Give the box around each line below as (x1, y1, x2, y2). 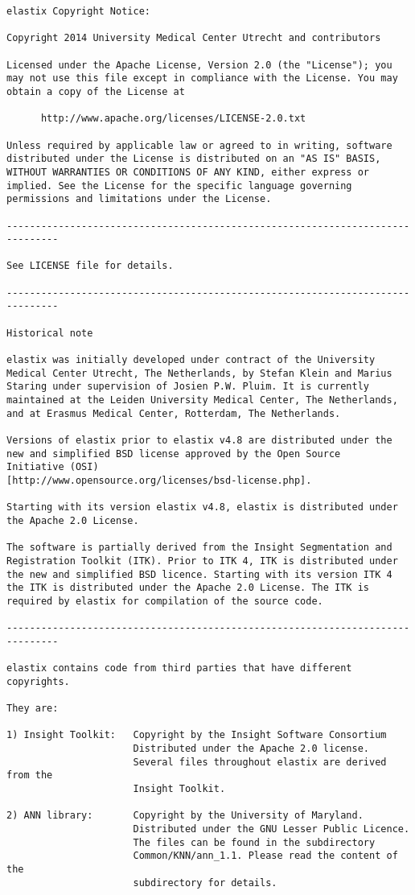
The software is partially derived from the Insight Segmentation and (6, 542, 392, 554)
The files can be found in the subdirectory (133, 836, 376, 848)
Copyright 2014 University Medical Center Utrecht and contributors (6, 32, 381, 44)
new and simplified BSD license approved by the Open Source (6, 447, 341, 460)
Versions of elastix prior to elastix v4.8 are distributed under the (6, 435, 392, 446)
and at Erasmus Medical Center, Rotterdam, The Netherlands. (6, 407, 341, 419)
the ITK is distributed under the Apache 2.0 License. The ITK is (6, 582, 370, 594)
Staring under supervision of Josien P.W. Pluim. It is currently (6, 381, 370, 393)
